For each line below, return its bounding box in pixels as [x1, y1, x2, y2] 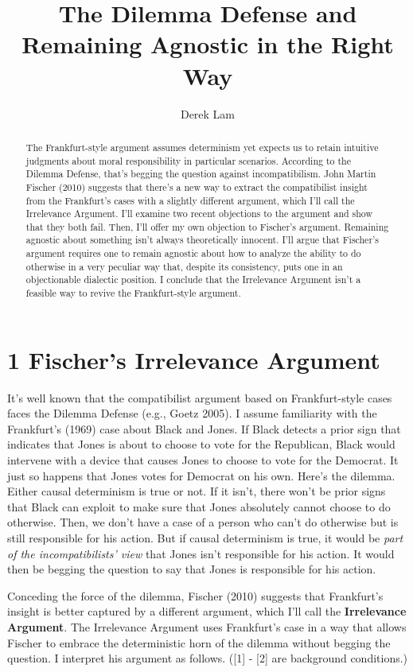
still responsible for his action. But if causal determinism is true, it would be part [7, 530, 403, 546]
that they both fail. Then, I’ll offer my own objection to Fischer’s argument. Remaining [25, 219, 389, 233]
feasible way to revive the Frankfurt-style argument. [25, 286, 241, 300]
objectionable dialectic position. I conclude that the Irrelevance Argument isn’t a [25, 273, 361, 286]
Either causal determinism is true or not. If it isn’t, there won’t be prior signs [7, 483, 386, 499]
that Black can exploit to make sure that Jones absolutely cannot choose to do [7, 498, 391, 515]
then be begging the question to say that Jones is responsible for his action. [7, 561, 376, 577]
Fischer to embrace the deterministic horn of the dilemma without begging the [7, 634, 391, 651]
